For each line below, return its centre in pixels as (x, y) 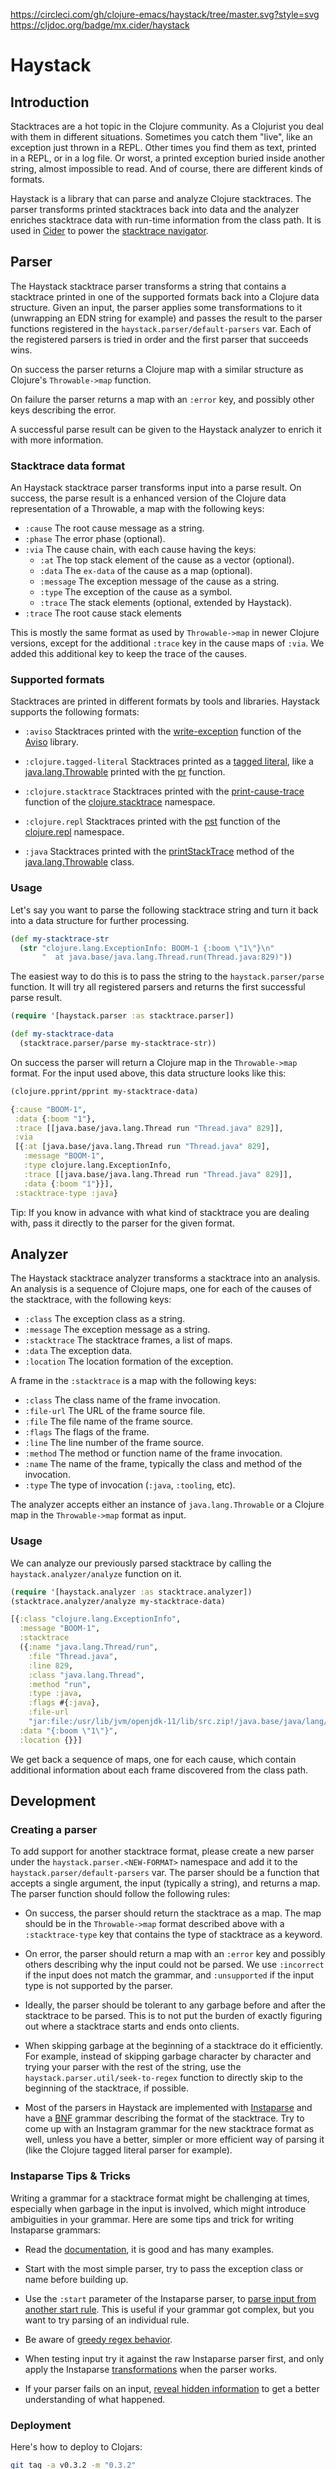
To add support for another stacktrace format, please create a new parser (162, 1851)
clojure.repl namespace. (74, 832)
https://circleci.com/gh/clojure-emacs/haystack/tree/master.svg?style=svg (165, 14)
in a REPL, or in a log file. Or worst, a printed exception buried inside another (168, 158)
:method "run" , (60, 1684)
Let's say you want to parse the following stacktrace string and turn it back (164, 910)
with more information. (57, 440)
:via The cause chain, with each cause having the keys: (140, 550)
